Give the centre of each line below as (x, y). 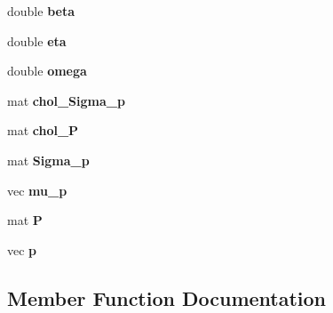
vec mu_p (37, 190)
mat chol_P (43, 130)
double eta (37, 40)
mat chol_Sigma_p (66, 100)
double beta (41, 11)
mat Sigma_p (48, 160)
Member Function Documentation (167, 297)
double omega (47, 71)
